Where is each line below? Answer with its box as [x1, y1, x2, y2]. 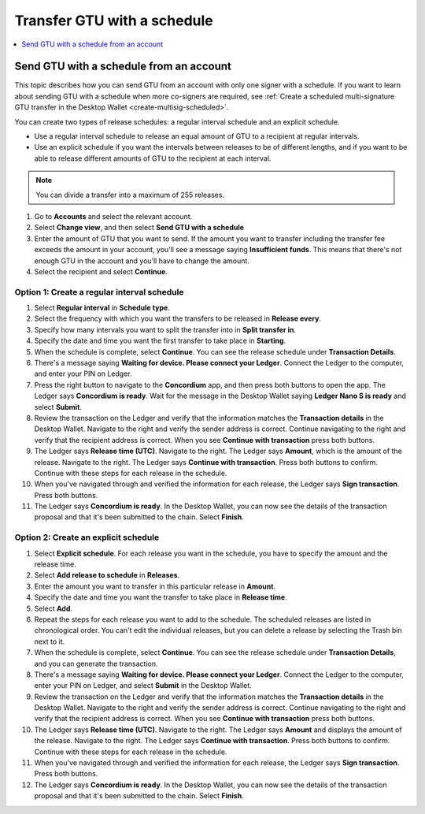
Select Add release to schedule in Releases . [34, 571, 180, 580]
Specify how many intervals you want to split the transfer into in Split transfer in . [34, 325, 297, 334]
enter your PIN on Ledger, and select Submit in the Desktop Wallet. [34, 681, 252, 690]
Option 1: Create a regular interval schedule [14, 286, 184, 297]
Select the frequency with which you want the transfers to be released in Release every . [34, 314, 322, 323]
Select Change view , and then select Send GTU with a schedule [34, 223, 244, 232]
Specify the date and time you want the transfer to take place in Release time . [34, 593, 287, 602]
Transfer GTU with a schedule [14, 12, 213, 29]
